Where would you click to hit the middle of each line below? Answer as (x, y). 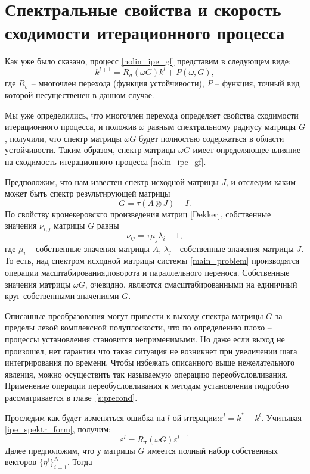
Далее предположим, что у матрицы (70, 450)
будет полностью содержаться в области (211, 138)
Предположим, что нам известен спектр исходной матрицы (112, 181)
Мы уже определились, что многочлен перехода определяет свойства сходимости (152, 115)
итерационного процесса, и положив (71, 127)
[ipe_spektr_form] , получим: (58, 429)
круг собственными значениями (62, 296)
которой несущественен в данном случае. (80, 95)
